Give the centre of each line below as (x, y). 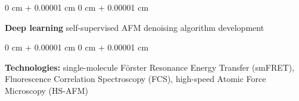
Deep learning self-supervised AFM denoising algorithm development (135, 27)
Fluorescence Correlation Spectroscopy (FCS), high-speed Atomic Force (136, 79)
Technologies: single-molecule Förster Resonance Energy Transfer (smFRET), (150, 67)
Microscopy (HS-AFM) (46, 90)
